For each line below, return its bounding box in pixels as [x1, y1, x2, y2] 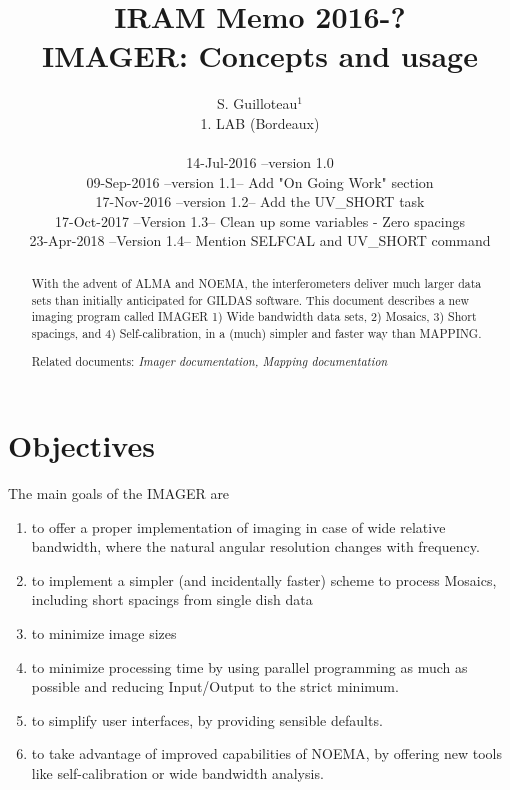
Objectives [8, 425, 155, 466]
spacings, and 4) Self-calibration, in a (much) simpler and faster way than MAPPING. [31, 324, 482, 341]
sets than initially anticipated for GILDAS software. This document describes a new [31, 291, 470, 308]
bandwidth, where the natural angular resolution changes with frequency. [31, 536, 480, 557]
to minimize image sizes [31, 622, 177, 643]
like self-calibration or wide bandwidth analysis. [31, 762, 324, 783]
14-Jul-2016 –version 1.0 [186, 152, 334, 173]
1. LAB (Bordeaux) [200, 112, 320, 133]
